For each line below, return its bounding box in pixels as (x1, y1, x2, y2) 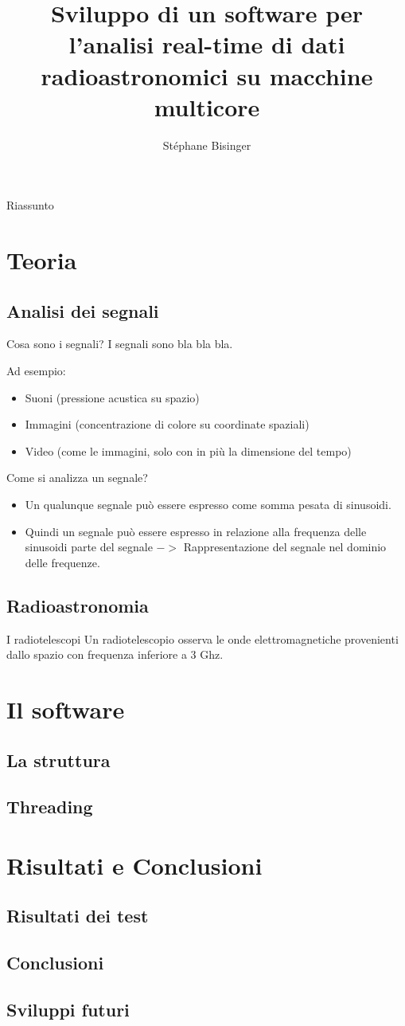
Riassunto (6, 197, 54, 213)
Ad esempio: (6, 362, 66, 379)
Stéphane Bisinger (162, 136, 251, 153)
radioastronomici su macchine (41, 59, 373, 92)
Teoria (6, 244, 77, 276)
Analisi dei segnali (6, 298, 159, 323)
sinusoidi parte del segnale (25, 538, 153, 555)
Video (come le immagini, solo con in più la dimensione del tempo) (25, 442, 352, 459)
